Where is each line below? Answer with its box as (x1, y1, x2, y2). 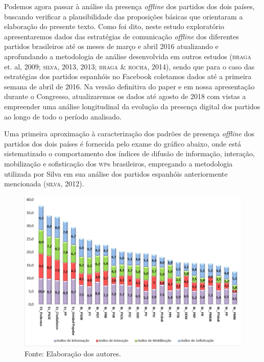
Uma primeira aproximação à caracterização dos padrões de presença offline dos (4, 128, 254, 139)
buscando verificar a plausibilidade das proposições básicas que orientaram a (4, 11, 243, 21)
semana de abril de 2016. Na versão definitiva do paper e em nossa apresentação (4, 81, 255, 91)
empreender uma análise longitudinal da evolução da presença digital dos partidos (4, 101, 260, 111)
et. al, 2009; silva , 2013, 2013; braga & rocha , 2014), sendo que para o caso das (4, 61, 255, 71)
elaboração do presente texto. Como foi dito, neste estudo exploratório (4, 21, 224, 32)
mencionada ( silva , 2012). (4, 178, 84, 189)
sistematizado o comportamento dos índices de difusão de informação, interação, (4, 148, 255, 159)
